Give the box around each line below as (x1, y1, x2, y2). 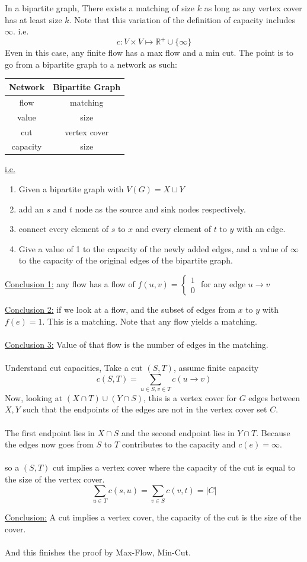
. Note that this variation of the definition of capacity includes (69, 13, 295, 26)
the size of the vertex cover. (5, 473, 105, 485)
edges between (248, 391, 300, 404)
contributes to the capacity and (121, 438, 236, 450)
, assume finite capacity (173, 361, 259, 373)
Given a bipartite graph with (18, 183, 124, 195)
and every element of (135, 223, 211, 235)
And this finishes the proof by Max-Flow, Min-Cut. (5, 545, 191, 558)
